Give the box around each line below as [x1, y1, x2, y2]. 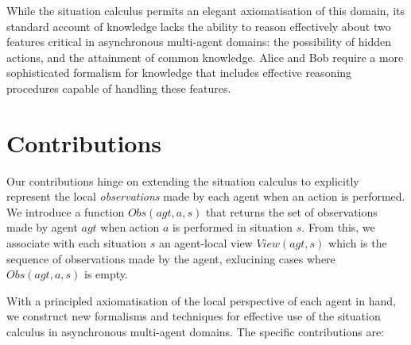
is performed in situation [172, 219, 293, 236]
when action [100, 219, 160, 236]
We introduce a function [6, 203, 125, 220]
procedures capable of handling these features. [6, 79, 231, 96]
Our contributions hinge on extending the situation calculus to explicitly [6, 172, 359, 189]
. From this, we [301, 219, 375, 236]
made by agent [6, 219, 78, 236]
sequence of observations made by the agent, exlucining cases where [6, 250, 335, 266]
